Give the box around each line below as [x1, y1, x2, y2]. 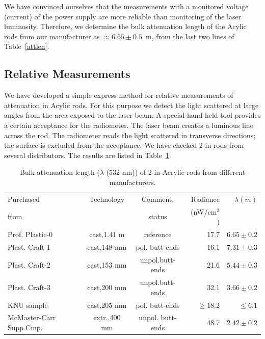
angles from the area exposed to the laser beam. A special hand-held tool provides [4, 110, 261, 120]
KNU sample [8, 299, 48, 310]
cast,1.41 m [89, 229, 125, 240]
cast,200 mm [87, 281, 127, 292]
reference [144, 229, 172, 240]
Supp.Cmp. [8, 322, 43, 333]
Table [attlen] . [4, 41, 49, 51]
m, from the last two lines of [145, 31, 234, 41]
